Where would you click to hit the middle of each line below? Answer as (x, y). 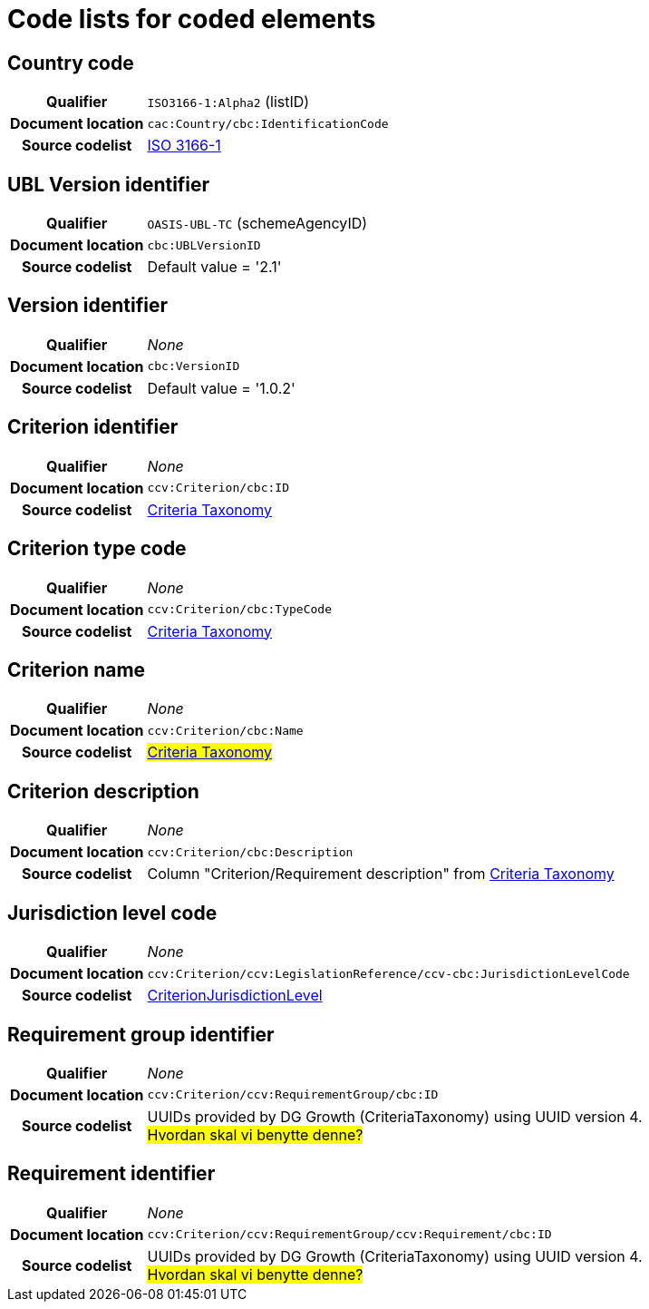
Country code (71, 63)
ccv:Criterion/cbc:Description (250, 852)
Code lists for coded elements (192, 19)
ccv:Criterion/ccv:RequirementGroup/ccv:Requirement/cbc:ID (349, 1235)
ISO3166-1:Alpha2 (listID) (228, 102)
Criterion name (77, 669)
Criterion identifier (93, 427)
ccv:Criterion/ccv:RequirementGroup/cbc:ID (293, 1095)
